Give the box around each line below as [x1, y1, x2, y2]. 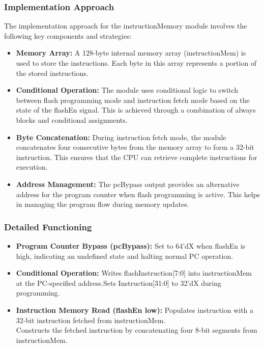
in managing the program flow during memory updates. [16, 199, 189, 209]
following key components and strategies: [4, 30, 132, 41]
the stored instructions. [16, 67, 89, 78]
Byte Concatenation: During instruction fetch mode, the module [16, 131, 226, 142]
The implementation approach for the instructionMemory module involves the [4, 20, 247, 31]
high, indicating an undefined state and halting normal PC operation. [16, 250, 233, 261]
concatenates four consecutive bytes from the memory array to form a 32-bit [16, 142, 254, 152]
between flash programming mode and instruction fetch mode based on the [16, 94, 250, 105]
